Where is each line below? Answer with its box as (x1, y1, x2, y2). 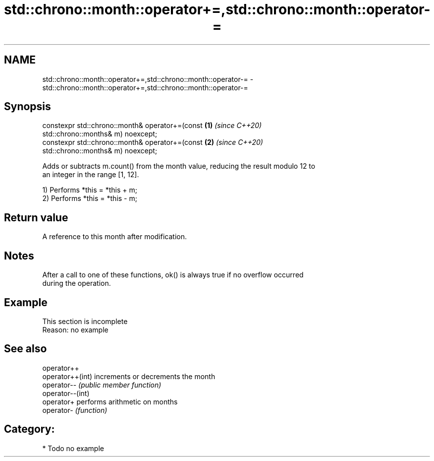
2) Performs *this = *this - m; (42, 194, 137, 203)
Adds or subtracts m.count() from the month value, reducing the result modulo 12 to (42, 162, 316, 171)
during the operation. (42, 279, 111, 288)
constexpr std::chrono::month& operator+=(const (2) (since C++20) (42, 138, 263, 147)
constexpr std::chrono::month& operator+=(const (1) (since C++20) (42, 121, 262, 130)
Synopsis (4, 100, 51, 113)
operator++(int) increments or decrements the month (42, 372, 216, 381)
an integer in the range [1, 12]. (42, 170, 139, 179)
